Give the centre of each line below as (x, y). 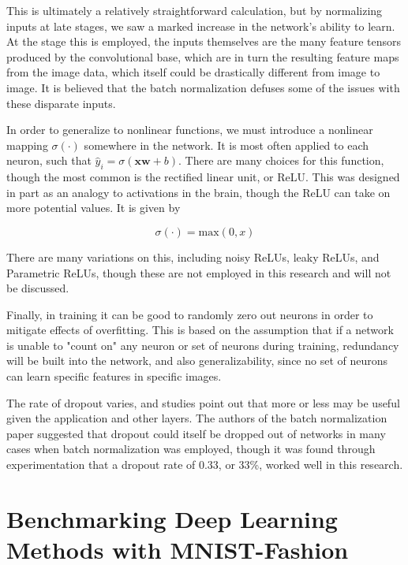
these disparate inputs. (61, 103)
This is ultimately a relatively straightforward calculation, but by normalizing (195, 10)
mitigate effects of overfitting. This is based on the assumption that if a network (200, 330)
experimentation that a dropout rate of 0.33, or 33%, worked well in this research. (205, 465)
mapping (27, 145)
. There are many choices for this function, (281, 160)
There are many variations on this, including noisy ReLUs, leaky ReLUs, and (193, 256)
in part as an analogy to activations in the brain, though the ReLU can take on (198, 192)
